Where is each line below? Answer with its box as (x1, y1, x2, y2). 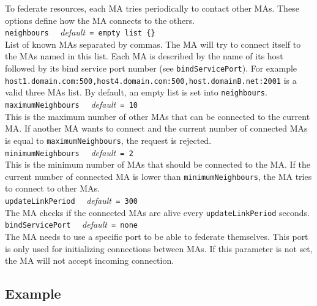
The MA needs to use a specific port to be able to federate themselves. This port (5, 229, 308, 242)
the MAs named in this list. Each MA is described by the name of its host (5, 50, 283, 62)
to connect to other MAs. (5, 182, 100, 195)
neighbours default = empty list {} (5, 26, 155, 39)
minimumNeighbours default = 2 (5, 146, 133, 159)
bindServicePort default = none (5, 218, 138, 231)
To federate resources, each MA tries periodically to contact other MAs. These (5, 2, 299, 14)
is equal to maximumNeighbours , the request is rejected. (5, 133, 212, 146)
